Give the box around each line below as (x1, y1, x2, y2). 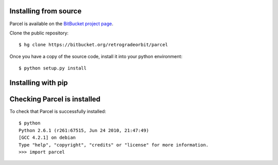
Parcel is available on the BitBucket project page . (9, 21, 113, 27)
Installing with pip (9, 78, 68, 87)
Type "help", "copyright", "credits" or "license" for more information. (19, 142, 209, 148)
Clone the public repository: (9, 30, 69, 36)
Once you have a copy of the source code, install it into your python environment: (9, 53, 183, 59)
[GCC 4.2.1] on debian (19, 135, 76, 141)
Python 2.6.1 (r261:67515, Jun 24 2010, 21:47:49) (19, 127, 149, 133)
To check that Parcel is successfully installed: (9, 108, 107, 114)
